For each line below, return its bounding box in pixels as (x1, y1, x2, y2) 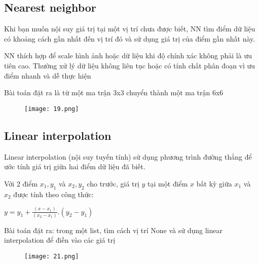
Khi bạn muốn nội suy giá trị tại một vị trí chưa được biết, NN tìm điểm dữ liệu (4, 23, 255, 34)
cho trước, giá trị (87, 178, 139, 188)
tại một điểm (147, 178, 188, 188)
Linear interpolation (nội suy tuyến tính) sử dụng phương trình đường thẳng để (4, 151, 252, 162)
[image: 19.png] (24, 105, 79, 112)
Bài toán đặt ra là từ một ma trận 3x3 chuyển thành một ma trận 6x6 (4, 87, 224, 98)
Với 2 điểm (4, 178, 38, 188)
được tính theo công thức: (13, 188, 94, 199)
